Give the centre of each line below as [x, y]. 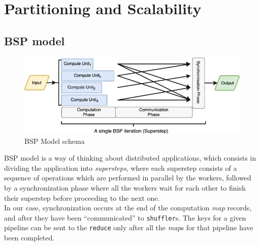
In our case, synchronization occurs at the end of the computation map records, [128, 208]
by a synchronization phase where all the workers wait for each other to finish [125, 187]
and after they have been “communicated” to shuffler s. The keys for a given [125, 217]
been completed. [29, 238]
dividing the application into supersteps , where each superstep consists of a [121, 167]
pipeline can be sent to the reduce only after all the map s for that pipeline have [129, 227]
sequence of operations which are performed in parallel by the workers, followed [128, 178]
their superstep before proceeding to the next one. [82, 197]
